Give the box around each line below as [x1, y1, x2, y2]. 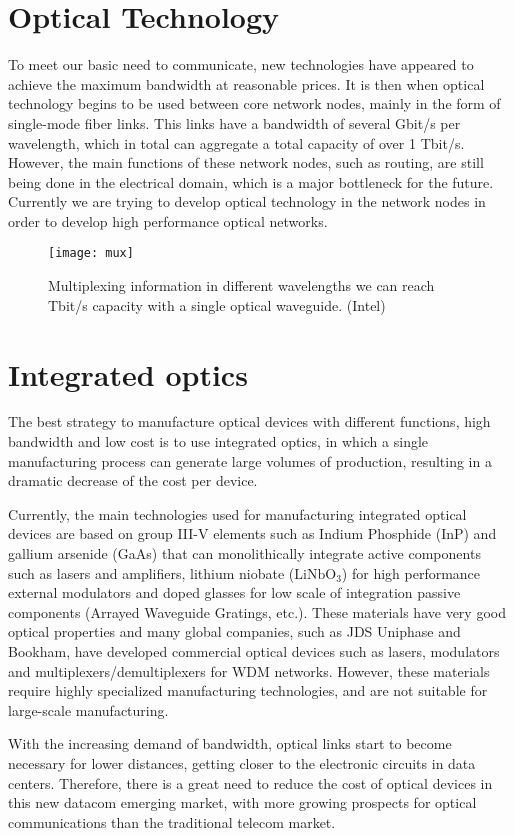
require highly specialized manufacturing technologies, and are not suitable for [8, 680, 488, 701]
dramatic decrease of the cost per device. [8, 470, 258, 491]
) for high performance [341, 562, 481, 583]
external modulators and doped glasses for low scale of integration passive [8, 582, 461, 603]
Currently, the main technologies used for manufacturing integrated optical [8, 503, 467, 524]
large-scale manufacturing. [8, 699, 169, 720]
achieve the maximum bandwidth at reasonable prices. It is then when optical [8, 73, 485, 94]
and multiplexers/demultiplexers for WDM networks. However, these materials [8, 660, 490, 681]
